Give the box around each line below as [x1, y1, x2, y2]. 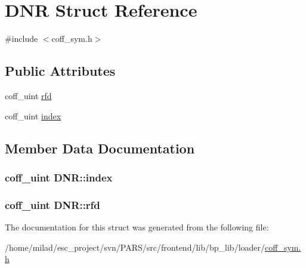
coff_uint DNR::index [5, 170, 113, 184]
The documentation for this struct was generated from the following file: [5, 220, 269, 233]
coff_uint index [5, 109, 61, 122]
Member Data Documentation [5, 138, 195, 157]
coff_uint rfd [5, 89, 52, 101]
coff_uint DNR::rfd [5, 197, 100, 212]
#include [5, 32, 38, 45]
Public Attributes [5, 61, 116, 80]
